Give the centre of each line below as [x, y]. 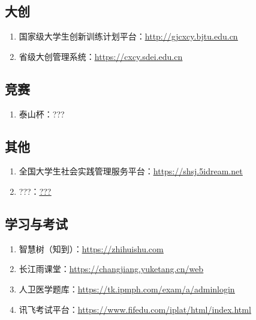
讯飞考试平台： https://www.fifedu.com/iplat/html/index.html [135, 309]
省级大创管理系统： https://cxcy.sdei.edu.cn [101, 56]
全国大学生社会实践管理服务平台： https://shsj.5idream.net [131, 171]
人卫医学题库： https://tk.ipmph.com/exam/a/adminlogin [127, 289]
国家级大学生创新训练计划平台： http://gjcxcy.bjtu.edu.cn [128, 36]
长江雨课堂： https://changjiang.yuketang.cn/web [111, 269]
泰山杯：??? [42, 114]
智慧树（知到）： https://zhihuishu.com [91, 248]
